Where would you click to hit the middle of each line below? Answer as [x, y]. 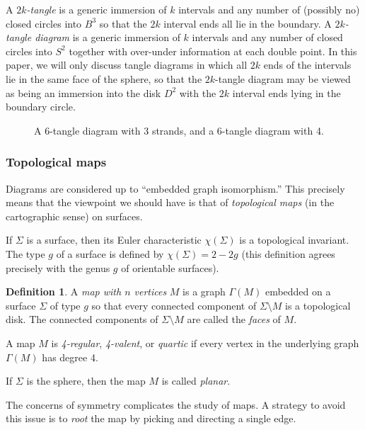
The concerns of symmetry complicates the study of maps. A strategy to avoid [176, 404]
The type [25, 253]
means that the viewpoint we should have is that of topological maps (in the [170, 202]
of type [65, 305]
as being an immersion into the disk [83, 92]
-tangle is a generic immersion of [97, 9]
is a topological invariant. [294, 240]
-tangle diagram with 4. [273, 130]
